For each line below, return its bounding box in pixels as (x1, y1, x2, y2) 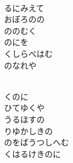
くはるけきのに (4, 147, 61, 159)
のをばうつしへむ (4, 136, 69, 148)
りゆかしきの (4, 124, 53, 137)
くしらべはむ (4, 47, 53, 59)
